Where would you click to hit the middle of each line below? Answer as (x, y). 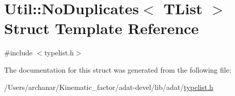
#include (18, 53)
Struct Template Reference (102, 28)
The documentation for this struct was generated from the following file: (118, 69)
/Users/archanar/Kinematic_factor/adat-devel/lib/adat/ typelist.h (109, 87)
